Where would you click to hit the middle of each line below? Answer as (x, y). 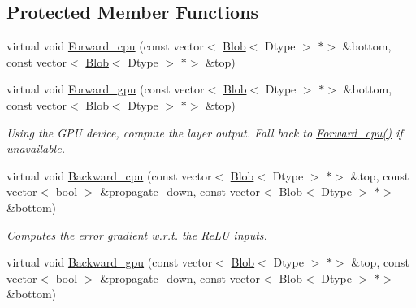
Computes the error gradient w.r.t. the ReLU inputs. (137, 234)
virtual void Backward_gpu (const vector (110, 262)
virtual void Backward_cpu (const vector (109, 175)
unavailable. (36, 148)
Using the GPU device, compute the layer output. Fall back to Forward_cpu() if (205, 132)
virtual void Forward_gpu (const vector (106, 89)
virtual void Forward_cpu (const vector (105, 46)
